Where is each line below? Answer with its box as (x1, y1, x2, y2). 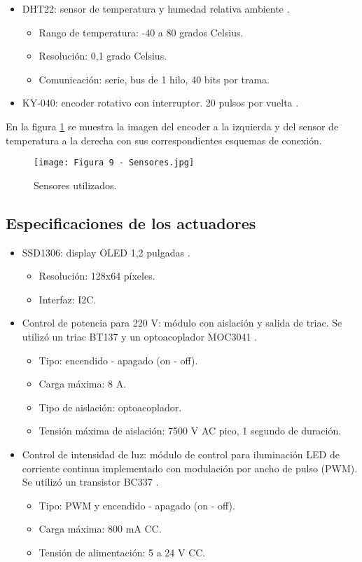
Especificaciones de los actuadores (6, 212, 256, 233)
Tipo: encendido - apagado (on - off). (39, 352, 198, 367)
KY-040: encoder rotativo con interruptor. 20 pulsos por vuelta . (22, 95, 299, 110)
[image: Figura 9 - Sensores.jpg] (34, 158, 195, 168)
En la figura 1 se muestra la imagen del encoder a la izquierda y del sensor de (6, 118, 339, 133)
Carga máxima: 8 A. (39, 376, 127, 391)
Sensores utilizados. (34, 177, 117, 192)
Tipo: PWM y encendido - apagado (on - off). (39, 498, 235, 512)
